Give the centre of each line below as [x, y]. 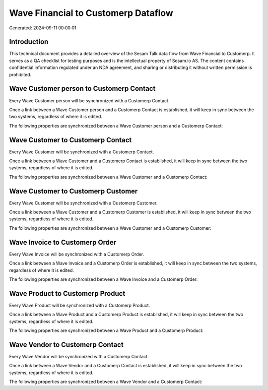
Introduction [29, 42]
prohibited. [20, 74]
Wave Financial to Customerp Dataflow [91, 13]
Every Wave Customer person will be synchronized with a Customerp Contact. [89, 100]
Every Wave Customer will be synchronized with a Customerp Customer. [83, 203]
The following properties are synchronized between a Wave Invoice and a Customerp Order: [103, 279]
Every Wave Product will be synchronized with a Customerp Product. [80, 305]
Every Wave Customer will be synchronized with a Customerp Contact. [82, 152]
